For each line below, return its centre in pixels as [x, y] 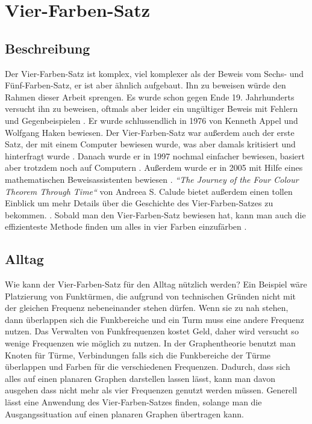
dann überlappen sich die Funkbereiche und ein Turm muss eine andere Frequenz [154, 319]
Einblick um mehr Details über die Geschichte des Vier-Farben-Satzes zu [139, 203]
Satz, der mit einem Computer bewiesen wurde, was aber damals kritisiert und [150, 144]
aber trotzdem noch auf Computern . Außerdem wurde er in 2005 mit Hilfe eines [154, 167]
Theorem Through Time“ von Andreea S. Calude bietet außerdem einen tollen [149, 191]
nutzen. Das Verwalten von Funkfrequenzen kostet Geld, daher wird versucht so [152, 331]
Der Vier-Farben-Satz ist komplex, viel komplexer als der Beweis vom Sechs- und [154, 73]
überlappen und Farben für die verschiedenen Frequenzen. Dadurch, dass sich [148, 367]
